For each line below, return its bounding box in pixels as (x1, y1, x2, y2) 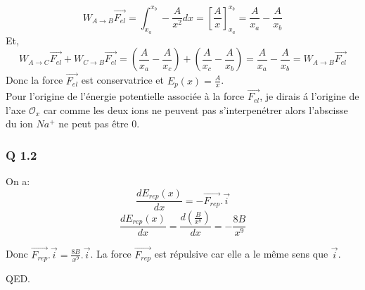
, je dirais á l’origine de (260, 89, 359, 103)
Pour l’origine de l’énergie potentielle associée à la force (6, 89, 245, 103)
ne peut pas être (58, 116, 129, 131)
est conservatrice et (81, 72, 164, 87)
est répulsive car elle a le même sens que (154, 246, 328, 261)
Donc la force (6, 72, 63, 87)
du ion (6, 116, 33, 131)
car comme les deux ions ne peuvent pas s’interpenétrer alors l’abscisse (43, 102, 348, 117)
